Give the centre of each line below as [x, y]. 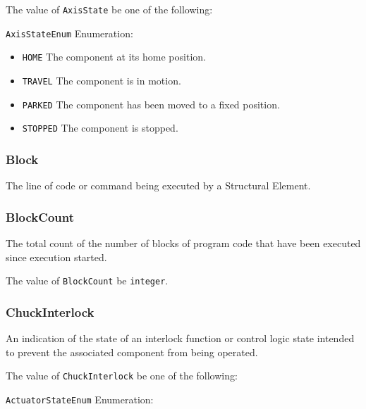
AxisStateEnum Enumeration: [69, 33]
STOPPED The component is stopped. [100, 128]
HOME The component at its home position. [114, 57]
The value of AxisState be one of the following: [109, 9]
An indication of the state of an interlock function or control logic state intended [180, 338]
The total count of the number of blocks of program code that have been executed [183, 243]
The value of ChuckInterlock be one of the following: [122, 376]
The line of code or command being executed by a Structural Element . [158, 185]
